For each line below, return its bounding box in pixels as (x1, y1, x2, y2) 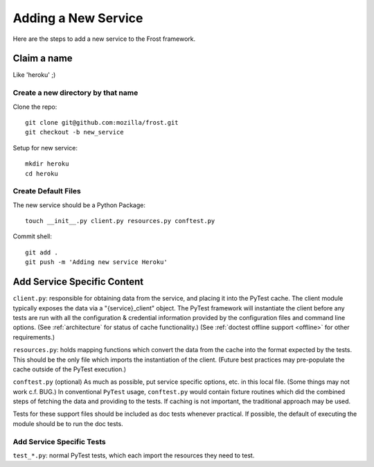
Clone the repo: (12, 103, 57, 111)
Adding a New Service (12, 10, 143, 26)
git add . (25, 248, 58, 256)
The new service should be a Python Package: (12, 201, 145, 209)
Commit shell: (12, 232, 52, 240)
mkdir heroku (25, 160, 69, 168)
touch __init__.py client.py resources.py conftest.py (25, 217, 215, 225)
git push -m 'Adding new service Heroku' (25, 258, 168, 266)
